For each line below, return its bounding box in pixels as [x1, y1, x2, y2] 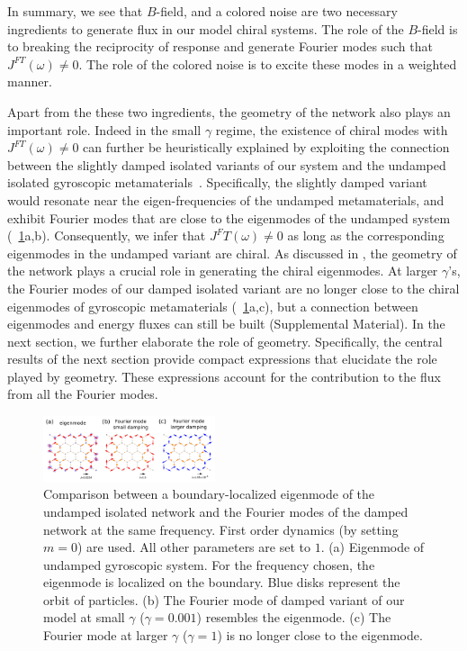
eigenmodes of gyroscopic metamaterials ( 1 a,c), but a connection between [7, 296, 418, 315]
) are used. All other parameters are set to [76, 538, 310, 556]
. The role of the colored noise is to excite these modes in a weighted [78, 54, 457, 73]
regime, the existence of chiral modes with [215, 120, 448, 139]
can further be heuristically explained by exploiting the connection [83, 138, 450, 157]
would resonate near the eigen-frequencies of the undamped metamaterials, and [7, 190, 445, 209]
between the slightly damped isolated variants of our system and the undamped [7, 155, 446, 174]
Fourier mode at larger [43, 626, 168, 645]
